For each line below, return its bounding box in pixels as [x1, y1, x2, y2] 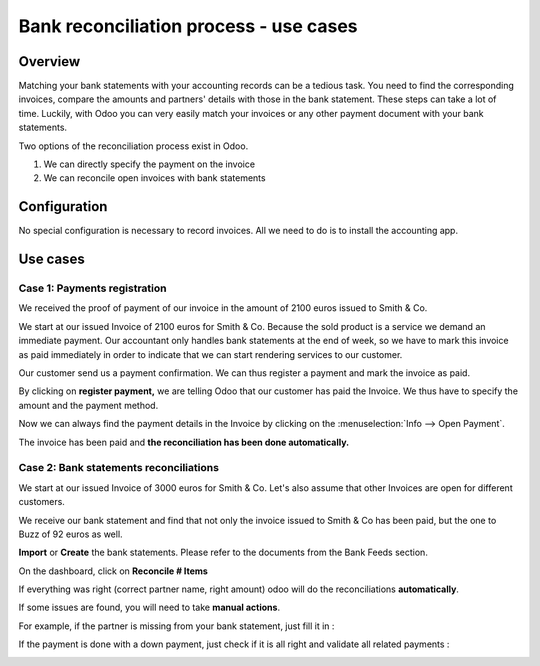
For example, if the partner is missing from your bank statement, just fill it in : [18, 620, 335, 632]
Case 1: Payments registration [18, 281, 167, 295]
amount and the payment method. [18, 399, 159, 411]
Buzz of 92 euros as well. [18, 528, 124, 540]
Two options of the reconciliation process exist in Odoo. [18, 140, 249, 152]
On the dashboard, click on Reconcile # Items [18, 565, 209, 577]
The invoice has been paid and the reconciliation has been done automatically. [18, 436, 350, 448]
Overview [18, 53, 81, 70]
